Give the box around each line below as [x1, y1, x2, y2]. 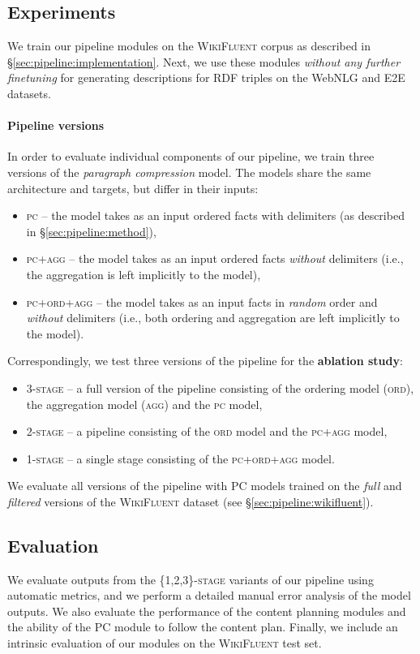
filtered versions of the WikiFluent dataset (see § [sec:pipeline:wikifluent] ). [7, 493, 374, 510]
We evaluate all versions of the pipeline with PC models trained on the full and [7, 477, 402, 494]
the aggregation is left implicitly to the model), [26, 265, 261, 282]
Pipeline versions [7, 117, 105, 134]
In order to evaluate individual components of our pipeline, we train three [7, 148, 375, 165]
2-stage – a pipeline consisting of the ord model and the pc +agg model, [26, 423, 388, 440]
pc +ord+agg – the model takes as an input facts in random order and [26, 293, 378, 310]
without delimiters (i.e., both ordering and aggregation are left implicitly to [26, 309, 400, 326]
